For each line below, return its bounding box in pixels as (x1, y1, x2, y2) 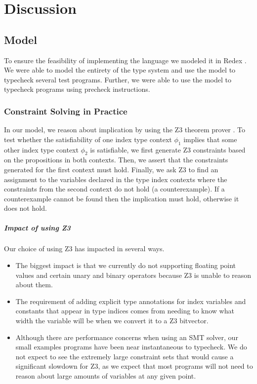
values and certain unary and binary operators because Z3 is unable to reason (15, 269, 252, 280)
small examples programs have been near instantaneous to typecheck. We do (15, 342, 247, 352)
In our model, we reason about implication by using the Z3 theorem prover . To (4, 124, 246, 135)
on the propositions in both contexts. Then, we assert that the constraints (4, 154, 228, 165)
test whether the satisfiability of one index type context (4, 134, 172, 144)
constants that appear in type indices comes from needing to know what (15, 306, 234, 316)
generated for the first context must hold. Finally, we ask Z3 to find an (4, 164, 218, 174)
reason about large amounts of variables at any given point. (15, 371, 196, 381)
